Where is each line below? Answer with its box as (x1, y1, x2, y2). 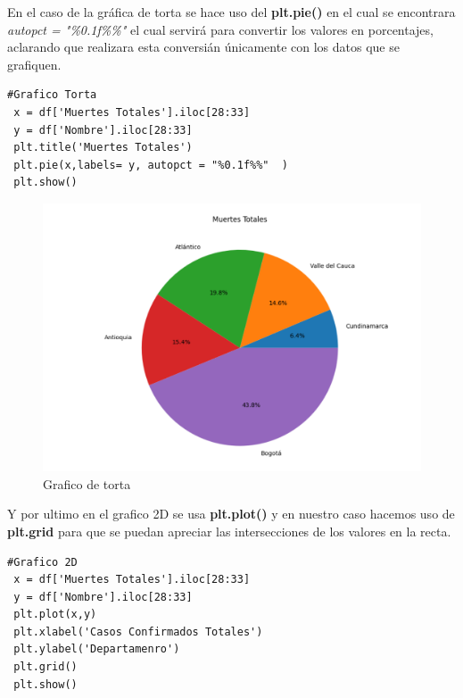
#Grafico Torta (7, 88, 97, 102)
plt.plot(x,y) (13, 608, 97, 621)
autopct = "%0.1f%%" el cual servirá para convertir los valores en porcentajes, (7, 20, 434, 38)
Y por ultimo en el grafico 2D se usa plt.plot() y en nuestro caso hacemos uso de (7, 504, 455, 523)
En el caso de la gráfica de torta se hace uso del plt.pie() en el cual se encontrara (7, 3, 456, 21)
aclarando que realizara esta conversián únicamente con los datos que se (7, 37, 400, 56)
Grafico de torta (43, 474, 131, 493)
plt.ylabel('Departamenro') (13, 643, 180, 656)
